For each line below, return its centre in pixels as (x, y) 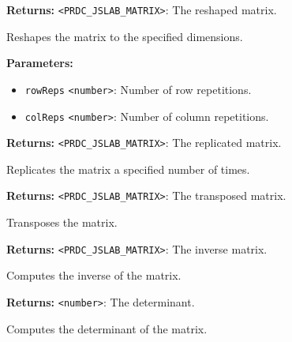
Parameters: (40, 63)
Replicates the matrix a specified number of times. (128, 169)
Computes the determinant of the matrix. (107, 328)
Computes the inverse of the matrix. (94, 275)
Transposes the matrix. (62, 222)
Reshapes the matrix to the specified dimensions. (125, 36)
